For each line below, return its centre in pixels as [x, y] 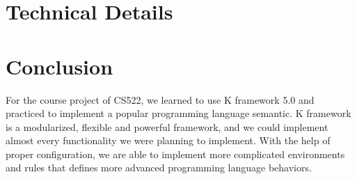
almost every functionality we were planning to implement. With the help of [168, 140]
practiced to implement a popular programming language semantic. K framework [178, 113]
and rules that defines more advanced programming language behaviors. [159, 168]
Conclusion [59, 66]
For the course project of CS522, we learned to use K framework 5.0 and [160, 99]
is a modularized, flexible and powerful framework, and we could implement [167, 126]
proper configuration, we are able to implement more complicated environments [175, 154]
